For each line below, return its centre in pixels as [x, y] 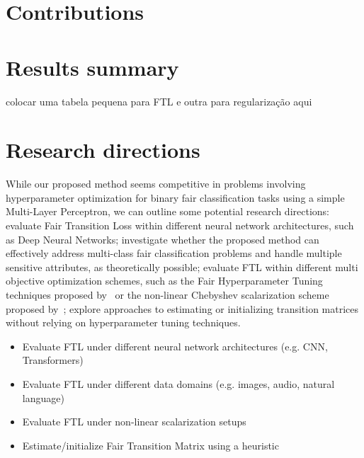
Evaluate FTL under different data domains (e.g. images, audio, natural [178, 383]
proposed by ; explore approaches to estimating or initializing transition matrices [182, 308]
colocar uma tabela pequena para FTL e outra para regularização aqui [159, 101]
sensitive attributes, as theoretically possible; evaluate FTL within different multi [182, 267]
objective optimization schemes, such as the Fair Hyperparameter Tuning [164, 281]
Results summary [92, 67]
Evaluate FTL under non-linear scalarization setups [134, 422]
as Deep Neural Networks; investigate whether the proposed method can [163, 239]
